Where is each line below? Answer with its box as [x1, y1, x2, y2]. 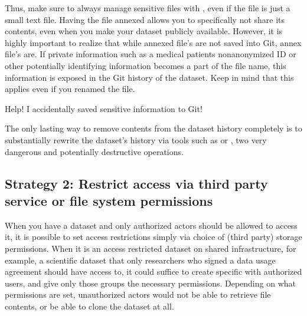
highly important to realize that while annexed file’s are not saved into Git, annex [5, 36, 302, 48]
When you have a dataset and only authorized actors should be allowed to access [5, 219, 298, 231]
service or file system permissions [5, 191, 213, 209]
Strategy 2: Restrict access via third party [5, 174, 268, 192]
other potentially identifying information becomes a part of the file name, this [5, 59, 286, 71]
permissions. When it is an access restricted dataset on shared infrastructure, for [5, 242, 296, 254]
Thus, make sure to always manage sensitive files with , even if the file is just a [5, 2, 290, 14]
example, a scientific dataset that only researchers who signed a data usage [5, 254, 276, 266]
